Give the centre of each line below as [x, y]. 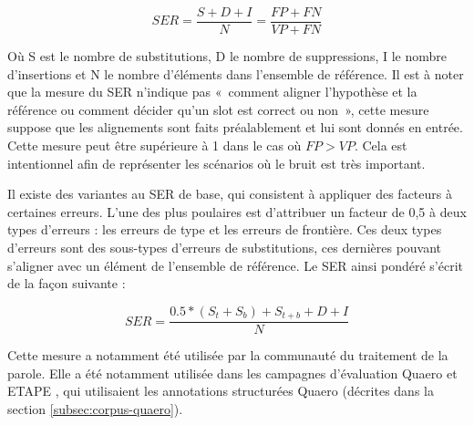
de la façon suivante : [67, 283]
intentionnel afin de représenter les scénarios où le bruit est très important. [216, 163]
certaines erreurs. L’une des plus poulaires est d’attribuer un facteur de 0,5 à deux [237, 211]
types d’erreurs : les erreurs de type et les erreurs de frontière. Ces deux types [225, 229]
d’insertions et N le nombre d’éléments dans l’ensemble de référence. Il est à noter [236, 73]
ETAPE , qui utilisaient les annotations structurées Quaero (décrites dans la [221, 391]
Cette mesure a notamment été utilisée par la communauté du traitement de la [228, 355]
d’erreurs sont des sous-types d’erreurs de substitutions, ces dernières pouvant [225, 247]
